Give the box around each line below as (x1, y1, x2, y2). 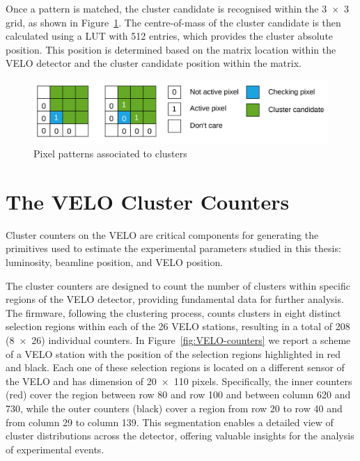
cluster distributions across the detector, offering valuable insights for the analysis (6, 428, 354, 443)
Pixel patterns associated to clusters (33, 146, 187, 161)
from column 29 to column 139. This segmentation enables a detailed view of (6, 414, 334, 429)
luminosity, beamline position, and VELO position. (6, 254, 224, 269)
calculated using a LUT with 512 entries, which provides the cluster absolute (6, 29, 334, 43)
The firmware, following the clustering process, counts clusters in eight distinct (6, 305, 341, 320)
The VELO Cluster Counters (6, 187, 290, 215)
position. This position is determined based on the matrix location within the (6, 42, 336, 56)
